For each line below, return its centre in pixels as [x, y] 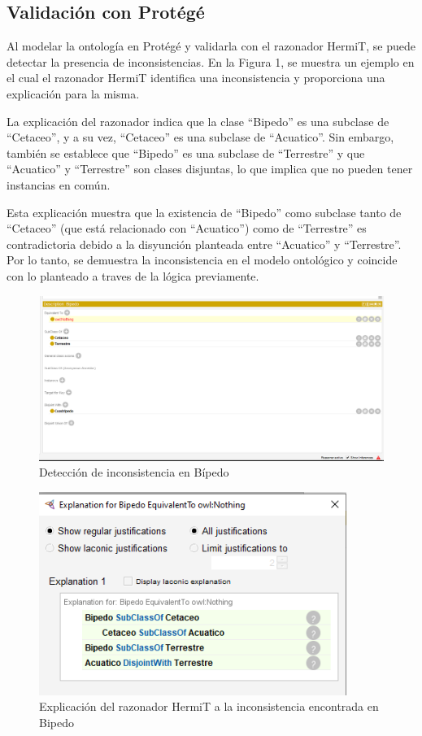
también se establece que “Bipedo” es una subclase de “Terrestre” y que [186, 152]
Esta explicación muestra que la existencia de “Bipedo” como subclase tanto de [204, 212]
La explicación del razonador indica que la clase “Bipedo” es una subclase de [198, 121]
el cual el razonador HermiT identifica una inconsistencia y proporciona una [196, 78]
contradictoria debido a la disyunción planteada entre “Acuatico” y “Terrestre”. [204, 244]
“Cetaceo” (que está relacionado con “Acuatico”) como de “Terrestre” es [187, 228]
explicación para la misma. [73, 93]
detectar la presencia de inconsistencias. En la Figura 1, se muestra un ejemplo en [211, 61]
